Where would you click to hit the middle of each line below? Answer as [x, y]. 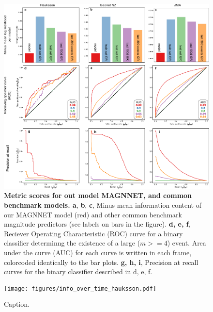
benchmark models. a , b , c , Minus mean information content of [103, 205]
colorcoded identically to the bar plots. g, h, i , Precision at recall [101, 262]
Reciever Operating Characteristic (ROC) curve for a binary [93, 233]
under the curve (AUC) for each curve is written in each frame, [98, 253]
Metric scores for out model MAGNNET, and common [98, 195]
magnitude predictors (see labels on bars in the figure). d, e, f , [97, 224]
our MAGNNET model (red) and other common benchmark [93, 214]
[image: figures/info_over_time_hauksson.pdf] [80, 288]
